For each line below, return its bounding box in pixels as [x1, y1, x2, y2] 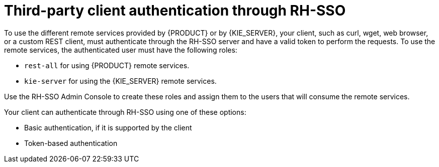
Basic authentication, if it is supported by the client [24, 123, 192, 132]
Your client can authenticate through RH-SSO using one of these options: [4, 107, 246, 116]
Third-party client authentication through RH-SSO [4, 2, 346, 19]
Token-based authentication [24, 138, 118, 147]
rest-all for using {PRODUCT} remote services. [24, 61, 190, 70]
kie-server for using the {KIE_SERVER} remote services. [24, 76, 217, 85]
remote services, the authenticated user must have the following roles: [4, 45, 237, 54]
